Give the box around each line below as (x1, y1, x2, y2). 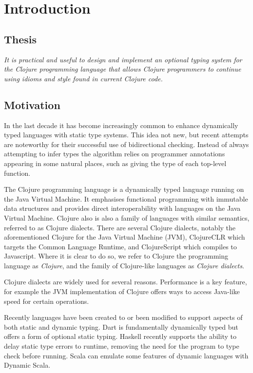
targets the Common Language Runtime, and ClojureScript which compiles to (4, 241, 237, 251)
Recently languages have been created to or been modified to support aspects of (4, 312, 243, 322)
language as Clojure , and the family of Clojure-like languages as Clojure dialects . (4, 260, 244, 270)
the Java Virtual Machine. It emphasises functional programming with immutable (4, 193, 248, 204)
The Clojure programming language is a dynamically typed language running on (4, 184, 244, 194)
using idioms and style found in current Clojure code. (4, 73, 163, 83)
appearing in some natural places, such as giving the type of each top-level (4, 158, 227, 168)
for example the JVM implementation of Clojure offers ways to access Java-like (4, 286, 240, 297)
